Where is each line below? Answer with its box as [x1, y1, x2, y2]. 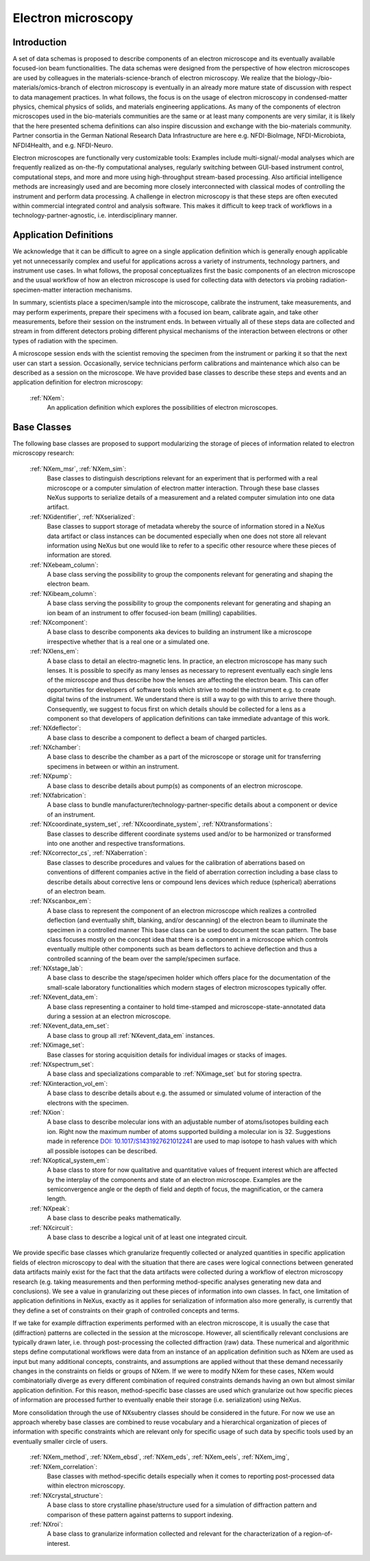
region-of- [303, 1529, 333, 1538]
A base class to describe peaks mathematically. [47, 1214, 182, 1222]
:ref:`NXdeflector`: [29, 724, 82, 732]
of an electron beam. [47, 887, 106, 895]
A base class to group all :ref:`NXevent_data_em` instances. [47, 1031, 215, 1039]
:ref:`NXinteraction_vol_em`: [29, 1079, 108, 1087]
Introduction [12, 36, 67, 48]
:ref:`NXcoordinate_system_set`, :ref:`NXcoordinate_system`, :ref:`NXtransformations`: [29, 820, 273, 829]
